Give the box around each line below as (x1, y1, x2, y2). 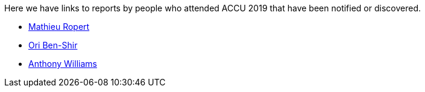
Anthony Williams (28, 59, 97, 69)
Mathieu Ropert (28, 22, 90, 32)
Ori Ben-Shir (28, 40, 78, 50)
